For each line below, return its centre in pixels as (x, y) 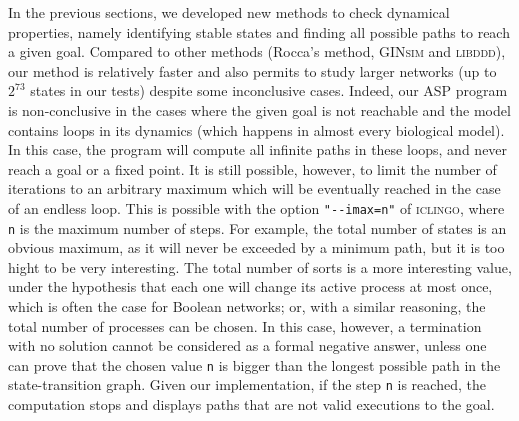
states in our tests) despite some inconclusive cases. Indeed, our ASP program (269, 90)
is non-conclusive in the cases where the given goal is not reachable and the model (259, 109)
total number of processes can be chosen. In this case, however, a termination (245, 325)
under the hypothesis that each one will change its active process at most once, (250, 286)
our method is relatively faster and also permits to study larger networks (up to (252, 70)
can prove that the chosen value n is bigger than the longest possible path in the (254, 364)
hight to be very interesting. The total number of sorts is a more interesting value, (260, 266)
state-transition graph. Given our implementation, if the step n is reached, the (247, 384)
